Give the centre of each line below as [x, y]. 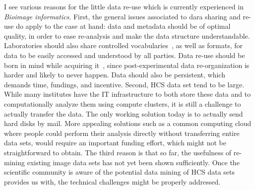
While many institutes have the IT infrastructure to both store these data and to [127, 94]
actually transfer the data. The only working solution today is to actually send [124, 113]
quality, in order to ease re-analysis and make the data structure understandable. [127, 35]
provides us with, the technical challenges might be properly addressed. [112, 181]
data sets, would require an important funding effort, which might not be [115, 143]
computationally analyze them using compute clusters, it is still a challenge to [123, 103]
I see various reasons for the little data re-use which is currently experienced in [124, 6]
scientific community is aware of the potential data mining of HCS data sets [120, 172]
